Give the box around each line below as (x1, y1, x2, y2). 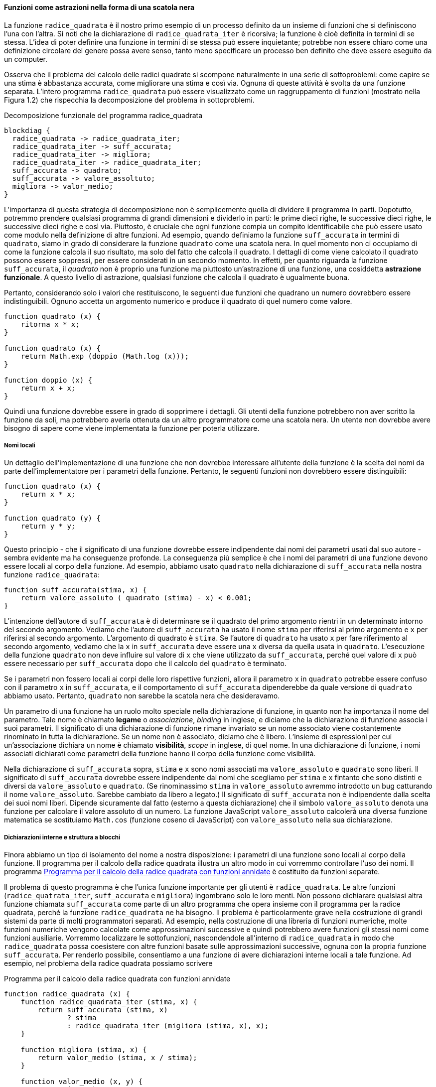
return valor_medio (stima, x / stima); (37, 1054, 197, 1062)
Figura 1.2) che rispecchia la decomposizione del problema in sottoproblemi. (4, 95, 255, 104)
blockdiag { (4, 126, 50, 135)
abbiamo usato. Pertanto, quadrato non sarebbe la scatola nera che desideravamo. (4, 691, 280, 700)
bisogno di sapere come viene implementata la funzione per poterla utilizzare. (4, 423, 260, 432)
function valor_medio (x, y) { (20, 1078, 143, 1086)
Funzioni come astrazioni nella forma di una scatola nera (4, 3, 195, 11)
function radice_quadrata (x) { (4, 990, 130, 998)
